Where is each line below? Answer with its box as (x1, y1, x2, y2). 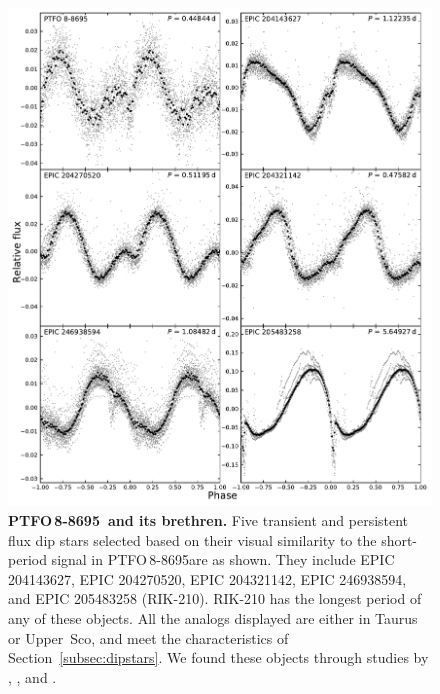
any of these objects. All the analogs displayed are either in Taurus (8, 608, 418, 629)
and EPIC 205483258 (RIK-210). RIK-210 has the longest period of (8, 588, 422, 609)
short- (381, 529, 418, 550)
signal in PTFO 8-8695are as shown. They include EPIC (51, 549, 395, 570)
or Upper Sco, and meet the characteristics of (8, 627, 289, 648)
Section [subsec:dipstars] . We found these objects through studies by (8, 647, 429, 668)
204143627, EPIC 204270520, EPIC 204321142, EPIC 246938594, (8, 568, 407, 589)
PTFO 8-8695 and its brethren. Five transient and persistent (8, 510, 409, 531)
